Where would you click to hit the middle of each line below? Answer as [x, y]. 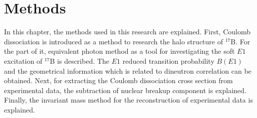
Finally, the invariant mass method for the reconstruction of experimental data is [128, 100]
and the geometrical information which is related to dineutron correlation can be [128, 70]
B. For [240, 41]
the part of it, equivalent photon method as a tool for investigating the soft [119, 51]
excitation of [23, 60]
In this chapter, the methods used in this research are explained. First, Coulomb [127, 32]
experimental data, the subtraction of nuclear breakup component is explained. [125, 90]
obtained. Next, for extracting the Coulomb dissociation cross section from [118, 80]
